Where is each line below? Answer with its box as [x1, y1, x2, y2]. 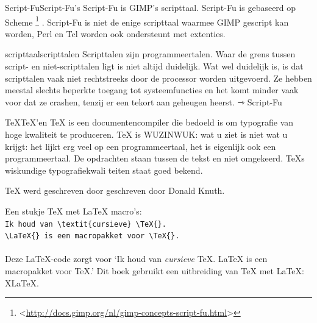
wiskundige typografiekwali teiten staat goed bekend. [5, 163, 203, 176]
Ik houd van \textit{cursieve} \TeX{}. [5, 219, 166, 229]
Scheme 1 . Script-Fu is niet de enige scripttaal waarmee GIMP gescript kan [5, 13, 289, 28]
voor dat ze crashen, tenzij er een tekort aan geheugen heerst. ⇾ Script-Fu [5, 95, 282, 108]
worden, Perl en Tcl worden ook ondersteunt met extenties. [5, 27, 226, 40]
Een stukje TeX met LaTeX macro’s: [5, 204, 142, 217]
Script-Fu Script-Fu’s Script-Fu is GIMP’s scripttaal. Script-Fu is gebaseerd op [5, 1, 296, 13]
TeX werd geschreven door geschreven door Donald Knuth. [5, 184, 225, 197]
